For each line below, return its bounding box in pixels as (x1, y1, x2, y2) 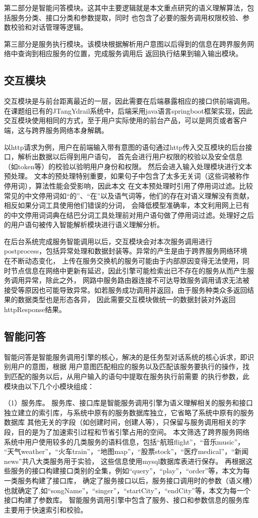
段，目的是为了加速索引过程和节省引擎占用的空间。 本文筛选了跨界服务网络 (4, 427, 250, 437)
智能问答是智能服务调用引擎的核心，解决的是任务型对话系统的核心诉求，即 (4, 351, 247, 362)
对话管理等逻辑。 (31, 22, 87, 32)
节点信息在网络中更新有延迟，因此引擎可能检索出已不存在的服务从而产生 (10, 265, 247, 275)
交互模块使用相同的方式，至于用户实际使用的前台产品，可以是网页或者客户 (4, 115, 247, 126)
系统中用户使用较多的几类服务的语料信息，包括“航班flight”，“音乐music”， (4, 436, 245, 447)
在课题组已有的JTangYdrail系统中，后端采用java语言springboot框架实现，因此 (4, 105, 253, 116)
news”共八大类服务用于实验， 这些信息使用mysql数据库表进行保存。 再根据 (4, 455, 246, 466)
